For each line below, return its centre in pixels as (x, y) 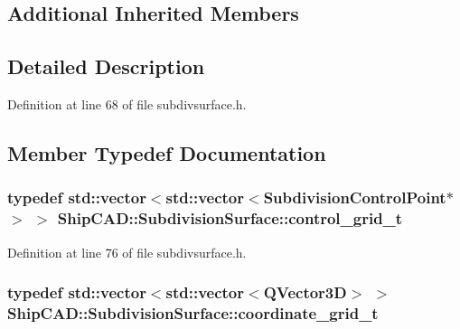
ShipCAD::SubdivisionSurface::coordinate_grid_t (193, 312)
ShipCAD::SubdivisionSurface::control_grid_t (230, 218)
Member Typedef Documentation (167, 152)
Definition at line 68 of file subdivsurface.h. (127, 103)
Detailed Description (106, 66)
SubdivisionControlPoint (355, 197)
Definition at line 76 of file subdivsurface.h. (127, 252)
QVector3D (305, 292)
